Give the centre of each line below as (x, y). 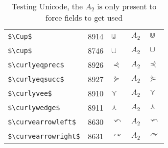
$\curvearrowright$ (44, 136)
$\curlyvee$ (30, 93)
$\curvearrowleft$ (42, 122)
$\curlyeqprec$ (36, 65)
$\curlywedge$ (34, 107)
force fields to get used (84, 17)
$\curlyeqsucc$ (36, 79)
